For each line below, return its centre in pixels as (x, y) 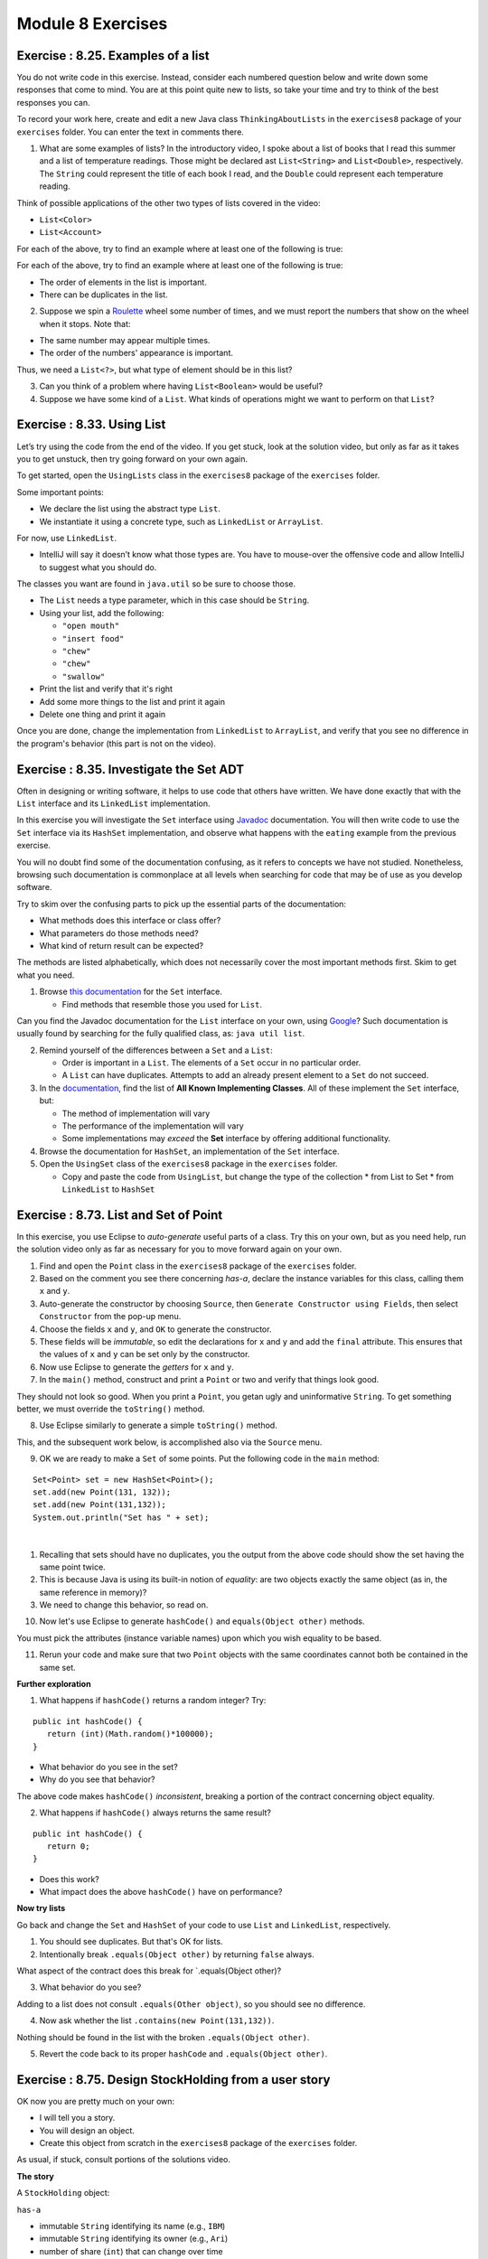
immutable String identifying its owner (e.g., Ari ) (134, 2239)
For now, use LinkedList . (67, 538)
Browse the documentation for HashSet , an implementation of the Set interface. (189, 1151)
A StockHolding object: (63, 2193)
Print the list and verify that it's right (106, 689)
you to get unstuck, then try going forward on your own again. (132, 459)
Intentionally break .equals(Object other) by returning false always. (177, 1954)
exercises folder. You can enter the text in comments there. (130, 132)
